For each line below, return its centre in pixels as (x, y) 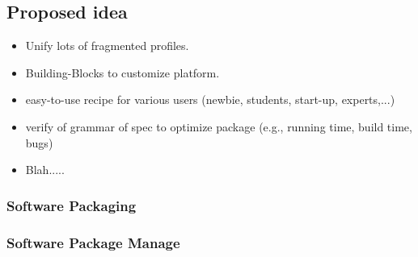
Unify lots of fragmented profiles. (107, 46)
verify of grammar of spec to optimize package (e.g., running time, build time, (219, 126)
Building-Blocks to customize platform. (122, 72)
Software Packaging (72, 205)
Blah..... (45, 170)
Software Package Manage (93, 242)
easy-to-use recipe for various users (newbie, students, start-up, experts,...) (210, 99)
